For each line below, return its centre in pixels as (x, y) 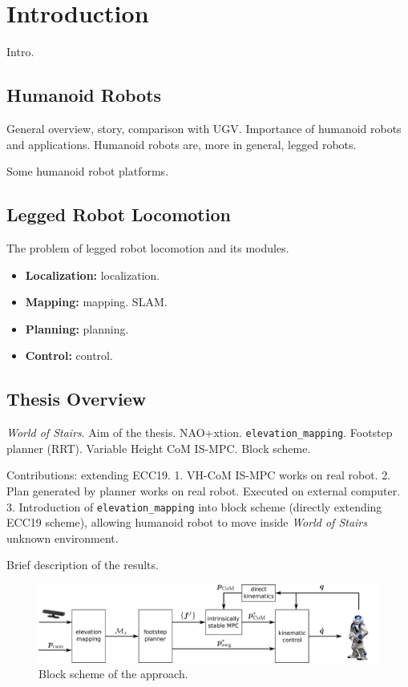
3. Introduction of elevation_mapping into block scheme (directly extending (194, 506)
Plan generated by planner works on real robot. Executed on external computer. (204, 490)
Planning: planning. (77, 328)
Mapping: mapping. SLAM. (96, 302)
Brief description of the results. (83, 565)
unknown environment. (63, 537)
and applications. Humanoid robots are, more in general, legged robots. (182, 144)
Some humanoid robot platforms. (88, 171)
